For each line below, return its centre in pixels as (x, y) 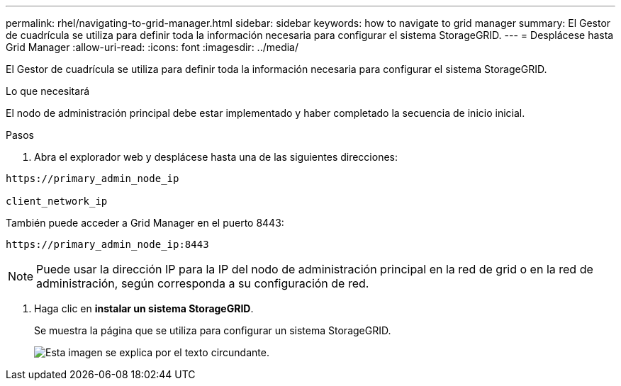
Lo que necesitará (48, 91)
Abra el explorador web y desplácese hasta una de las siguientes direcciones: (216, 157)
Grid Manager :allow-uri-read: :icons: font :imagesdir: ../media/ (152, 47)
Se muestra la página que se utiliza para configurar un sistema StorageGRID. (213, 330)
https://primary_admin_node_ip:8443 (107, 244)
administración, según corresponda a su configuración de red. (203, 283)
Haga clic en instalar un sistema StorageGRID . (144, 308)
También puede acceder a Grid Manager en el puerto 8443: (145, 223)
